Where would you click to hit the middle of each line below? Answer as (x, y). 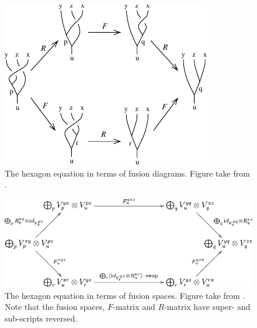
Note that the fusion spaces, (55, 307)
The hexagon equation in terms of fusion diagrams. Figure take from (127, 173)
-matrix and (134, 307)
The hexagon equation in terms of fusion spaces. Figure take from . (125, 295)
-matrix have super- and (207, 307)
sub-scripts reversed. (41, 318)
